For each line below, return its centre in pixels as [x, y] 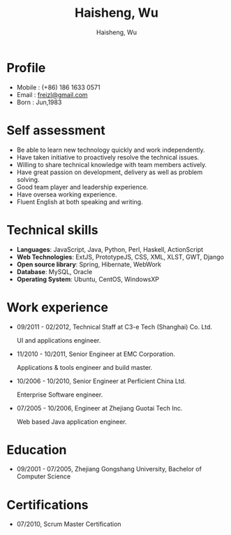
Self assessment [56, 130]
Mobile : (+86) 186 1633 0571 [58, 87]
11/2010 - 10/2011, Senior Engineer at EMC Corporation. [96, 354]
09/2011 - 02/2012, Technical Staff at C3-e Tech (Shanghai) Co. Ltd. [114, 327]
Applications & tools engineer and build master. [84, 367]
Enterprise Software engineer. [60, 394]
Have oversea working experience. [67, 194]
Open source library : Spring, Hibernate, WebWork [89, 264]
